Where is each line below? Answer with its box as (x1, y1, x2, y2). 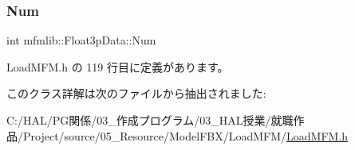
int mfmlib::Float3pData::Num (6, 32, 156, 48)
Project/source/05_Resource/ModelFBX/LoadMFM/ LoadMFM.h (22, 127, 349, 144)
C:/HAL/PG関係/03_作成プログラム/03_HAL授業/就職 (6, 112, 294, 128)
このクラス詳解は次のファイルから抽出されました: (6, 85, 266, 102)
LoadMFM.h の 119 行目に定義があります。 (6, 58, 229, 75)
